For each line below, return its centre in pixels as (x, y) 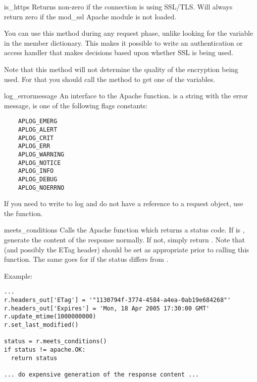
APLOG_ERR (34, 146)
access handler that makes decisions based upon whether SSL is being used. (119, 52)
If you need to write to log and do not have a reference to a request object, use (124, 203)
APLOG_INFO (36, 171)
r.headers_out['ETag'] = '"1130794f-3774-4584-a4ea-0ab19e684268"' (118, 300)
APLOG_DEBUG (38, 179)
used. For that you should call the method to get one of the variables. (110, 79)
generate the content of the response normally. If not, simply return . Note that (125, 240)
